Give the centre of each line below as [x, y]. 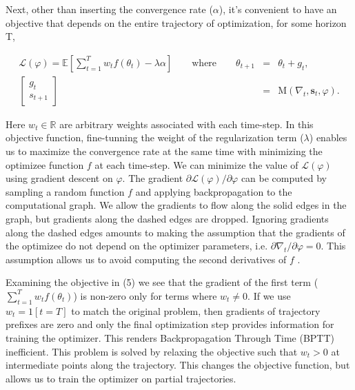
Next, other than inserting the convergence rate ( [109, 9]
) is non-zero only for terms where [145, 295]
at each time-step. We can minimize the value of [196, 164]
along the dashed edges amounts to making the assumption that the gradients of [175, 232]
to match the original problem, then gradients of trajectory [196, 310]
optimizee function [45, 164]
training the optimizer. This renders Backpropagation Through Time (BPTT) [170, 337]
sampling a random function [65, 191]
